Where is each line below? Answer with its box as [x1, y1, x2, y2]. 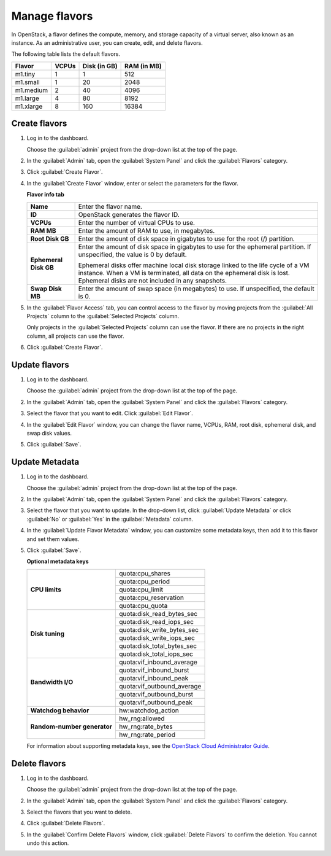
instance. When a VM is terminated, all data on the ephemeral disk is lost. [78, 268, 291, 277]
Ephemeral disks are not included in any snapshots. [78, 276, 227, 285]
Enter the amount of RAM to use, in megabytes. [78, 226, 215, 235]
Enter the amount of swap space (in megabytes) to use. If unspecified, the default [78, 284, 315, 293]
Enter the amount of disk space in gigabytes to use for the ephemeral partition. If [78, 243, 311, 251]
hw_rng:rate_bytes [119, 722, 173, 731]
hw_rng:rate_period [119, 730, 176, 739]
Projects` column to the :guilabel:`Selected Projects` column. [26, 312, 180, 319]
